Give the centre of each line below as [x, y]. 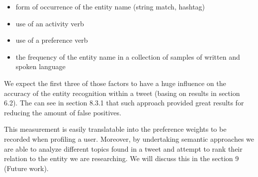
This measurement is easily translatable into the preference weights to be [115, 129]
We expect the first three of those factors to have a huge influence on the [115, 83]
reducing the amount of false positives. [63, 112]
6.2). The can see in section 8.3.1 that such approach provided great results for [124, 103]
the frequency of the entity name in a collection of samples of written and [128, 56]
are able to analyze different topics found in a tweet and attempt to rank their [123, 148]
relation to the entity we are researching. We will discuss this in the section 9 [122, 158]
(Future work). [26, 168]
